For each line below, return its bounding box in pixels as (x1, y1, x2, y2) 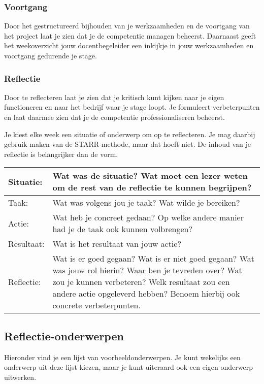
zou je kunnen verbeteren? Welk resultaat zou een (52, 276, 230, 288)
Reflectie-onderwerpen (4, 328, 124, 343)
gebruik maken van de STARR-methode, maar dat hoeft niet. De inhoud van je (4, 139, 251, 149)
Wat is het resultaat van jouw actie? (52, 238, 181, 250)
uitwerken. (4, 371, 37, 382)
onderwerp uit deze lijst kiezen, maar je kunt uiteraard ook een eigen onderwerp (4, 362, 253, 372)
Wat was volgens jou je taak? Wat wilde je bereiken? (52, 197, 240, 209)
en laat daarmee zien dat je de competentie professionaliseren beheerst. (4, 112, 225, 122)
